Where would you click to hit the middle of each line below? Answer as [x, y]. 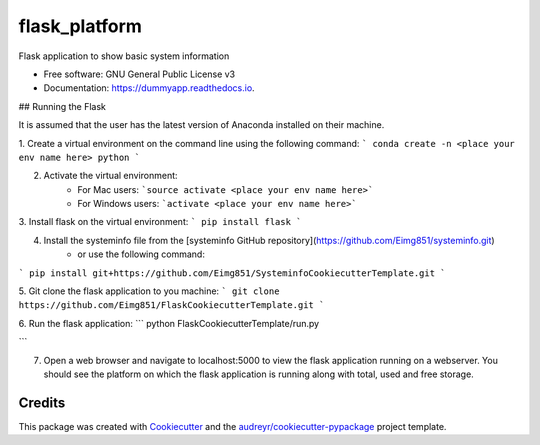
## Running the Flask [62, 106]
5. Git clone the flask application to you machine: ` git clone [149, 291]
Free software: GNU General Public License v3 [139, 74]
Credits [42, 402]
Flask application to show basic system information [124, 56]
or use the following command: [141, 254]
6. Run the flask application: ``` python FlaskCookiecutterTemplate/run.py [169, 323]
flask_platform [80, 26]
